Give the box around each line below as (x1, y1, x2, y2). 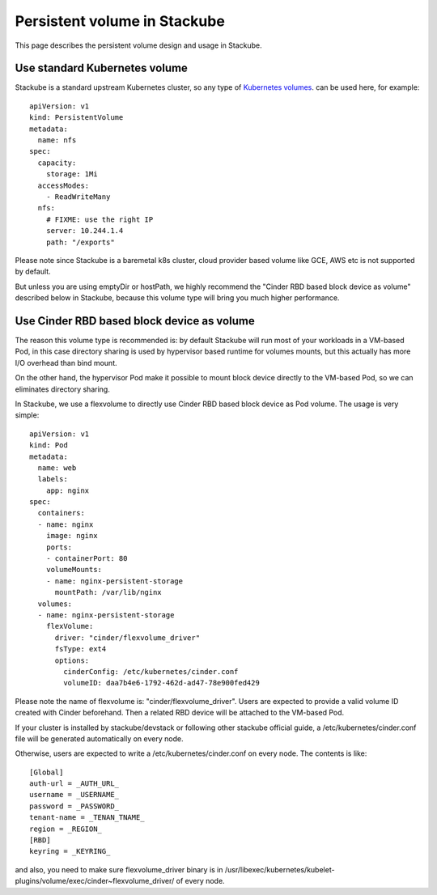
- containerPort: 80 (45, 554, 128, 563)
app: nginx (45, 486, 90, 495)
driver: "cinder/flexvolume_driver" (54, 633, 201, 643)
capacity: (37, 158, 77, 168)
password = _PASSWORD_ (29, 801, 120, 811)
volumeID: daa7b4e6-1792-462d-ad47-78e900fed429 (63, 678, 261, 688)
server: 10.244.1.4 (45, 227, 124, 235)
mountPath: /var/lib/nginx (54, 587, 162, 597)
